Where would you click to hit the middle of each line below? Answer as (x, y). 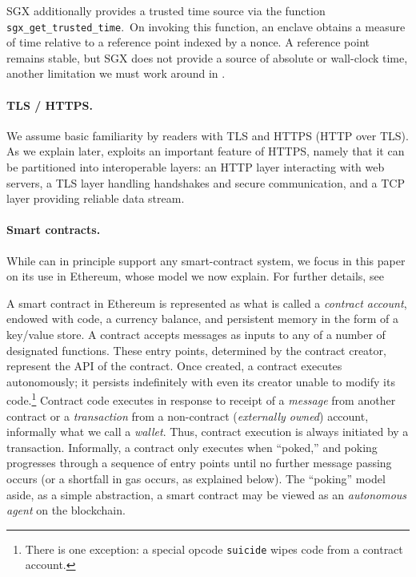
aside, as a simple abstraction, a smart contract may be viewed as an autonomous (207, 494)
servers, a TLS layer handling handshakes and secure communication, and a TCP (206, 182)
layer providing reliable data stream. (96, 198)
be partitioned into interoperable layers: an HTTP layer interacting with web (196, 167)
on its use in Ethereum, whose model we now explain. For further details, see (195, 276)
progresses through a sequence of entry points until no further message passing (199, 463)
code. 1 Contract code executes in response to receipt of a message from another (201, 399)
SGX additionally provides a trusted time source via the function (166, 10)
